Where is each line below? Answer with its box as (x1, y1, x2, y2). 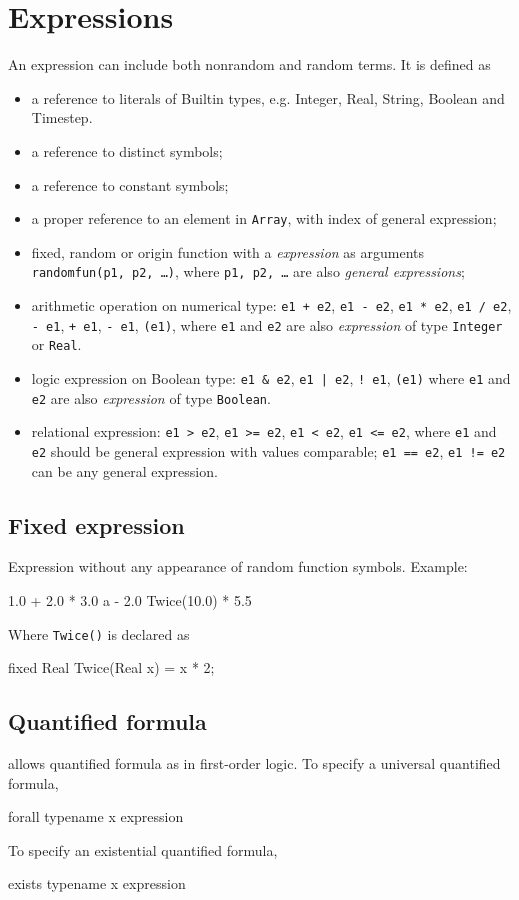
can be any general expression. (31, 460, 218, 481)
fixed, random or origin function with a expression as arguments (31, 241, 425, 262)
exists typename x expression (8, 873, 186, 894)
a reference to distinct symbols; (31, 140, 223, 161)
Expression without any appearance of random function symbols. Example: (8, 556, 468, 577)
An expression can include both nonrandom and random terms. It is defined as (8, 54, 491, 75)
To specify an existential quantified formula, (8, 839, 278, 860)
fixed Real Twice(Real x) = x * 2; (8, 657, 215, 678)
